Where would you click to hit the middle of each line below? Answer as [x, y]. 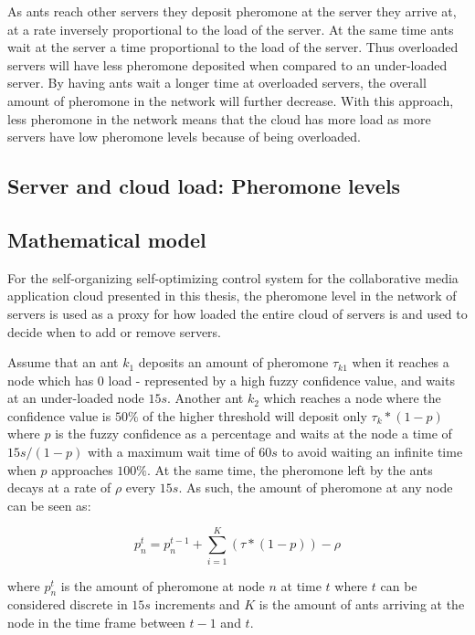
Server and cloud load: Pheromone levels [204, 186]
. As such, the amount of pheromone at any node [316, 487]
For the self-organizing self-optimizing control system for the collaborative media [233, 277]
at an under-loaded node [76, 398]
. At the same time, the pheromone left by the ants [290, 469]
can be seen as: [49, 505]
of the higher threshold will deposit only [255, 415]
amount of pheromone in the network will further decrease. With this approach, [231, 100]
